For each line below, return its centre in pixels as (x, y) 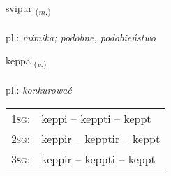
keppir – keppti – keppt (98, 159)
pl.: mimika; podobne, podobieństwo (81, 37)
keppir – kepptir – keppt (101, 138)
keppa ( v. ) (26, 61)
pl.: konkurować (39, 90)
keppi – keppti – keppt (96, 118)
